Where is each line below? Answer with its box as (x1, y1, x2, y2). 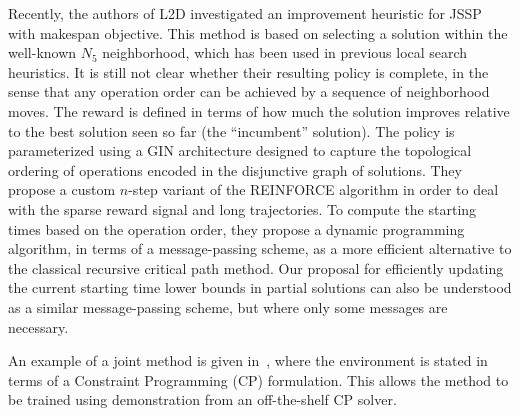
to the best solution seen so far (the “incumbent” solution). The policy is (8, 120, 455, 141)
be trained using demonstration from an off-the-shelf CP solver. (8, 389, 397, 410)
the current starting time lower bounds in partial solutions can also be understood (8, 277, 512, 298)
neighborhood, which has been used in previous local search (102, 42, 468, 63)
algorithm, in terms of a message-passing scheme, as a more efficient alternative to (8, 238, 512, 259)
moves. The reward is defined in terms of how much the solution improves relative (8, 100, 510, 121)
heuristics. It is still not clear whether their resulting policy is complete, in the (8, 61, 489, 82)
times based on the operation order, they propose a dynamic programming (8, 218, 465, 239)
